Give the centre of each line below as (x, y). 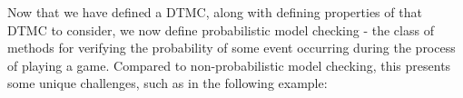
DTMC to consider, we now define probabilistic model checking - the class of (221, 29)
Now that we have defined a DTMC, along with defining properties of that (215, 12)
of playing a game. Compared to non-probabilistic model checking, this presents (229, 65)
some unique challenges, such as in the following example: (167, 83)
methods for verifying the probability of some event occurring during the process (231, 48)
